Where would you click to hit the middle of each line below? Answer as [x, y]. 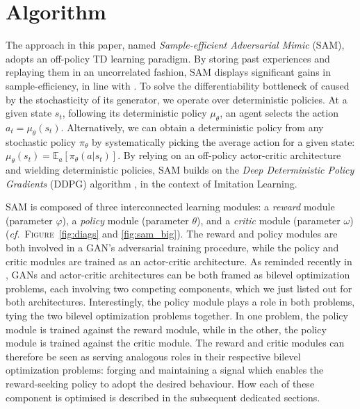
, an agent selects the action [279, 113]
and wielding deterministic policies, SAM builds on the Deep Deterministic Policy [180, 170]
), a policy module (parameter [125, 220]
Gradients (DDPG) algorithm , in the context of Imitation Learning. [152, 183]
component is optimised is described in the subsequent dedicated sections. [163, 397]
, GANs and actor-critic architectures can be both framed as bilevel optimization [178, 275]
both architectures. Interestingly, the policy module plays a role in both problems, [180, 302]
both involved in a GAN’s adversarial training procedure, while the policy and [172, 248]
